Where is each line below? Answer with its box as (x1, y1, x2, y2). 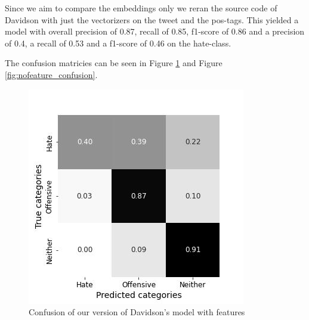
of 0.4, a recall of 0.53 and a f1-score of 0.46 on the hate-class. (5, 36, 231, 49)
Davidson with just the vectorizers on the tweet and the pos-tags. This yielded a (5, 13, 299, 26)
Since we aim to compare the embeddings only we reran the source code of (5, 2, 277, 14)
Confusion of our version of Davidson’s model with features (29, 306, 245, 318)
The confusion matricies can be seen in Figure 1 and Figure (5, 57, 223, 69)
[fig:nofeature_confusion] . (5, 68, 98, 80)
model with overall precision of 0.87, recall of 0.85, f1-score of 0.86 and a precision (5, 25, 305, 38)
